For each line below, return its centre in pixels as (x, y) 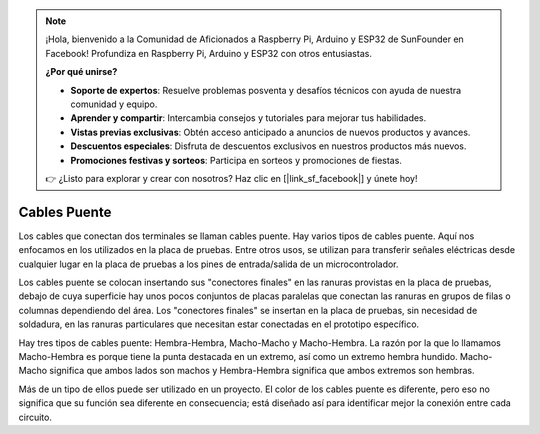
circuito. (35, 417)
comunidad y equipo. (114, 104)
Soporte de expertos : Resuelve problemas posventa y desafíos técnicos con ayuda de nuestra (266, 90)
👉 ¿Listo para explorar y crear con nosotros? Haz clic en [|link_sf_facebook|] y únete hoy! (231, 178)
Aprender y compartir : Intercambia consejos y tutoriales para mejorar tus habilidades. (248, 118)
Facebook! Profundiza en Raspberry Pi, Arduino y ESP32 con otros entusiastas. (208, 53)
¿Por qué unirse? (81, 72)
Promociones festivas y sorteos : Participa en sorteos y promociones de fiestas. (236, 160)
